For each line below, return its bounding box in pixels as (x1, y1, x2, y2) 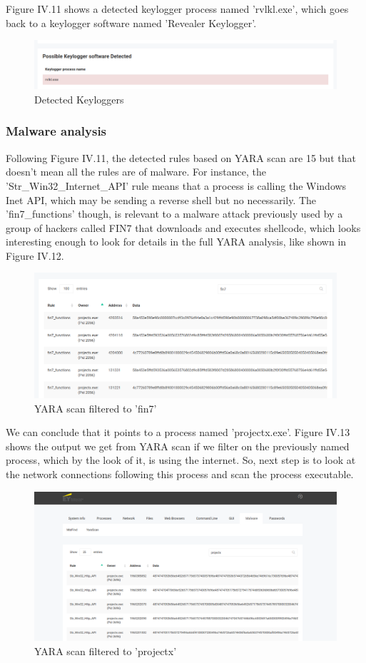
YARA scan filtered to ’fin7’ (34, 400, 157, 415)
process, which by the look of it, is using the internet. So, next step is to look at (6, 452, 356, 467)
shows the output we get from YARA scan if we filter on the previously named (6, 438, 350, 453)
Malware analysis (6, 122, 107, 140)
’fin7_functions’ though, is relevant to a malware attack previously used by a (6, 206, 343, 221)
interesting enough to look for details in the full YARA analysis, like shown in (6, 234, 347, 249)
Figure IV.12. (6, 248, 64, 263)
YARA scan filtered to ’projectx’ (34, 643, 177, 658)
